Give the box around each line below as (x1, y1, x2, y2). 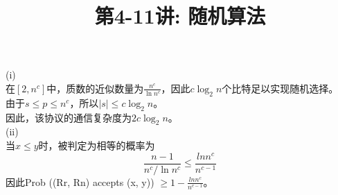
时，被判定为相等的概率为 (38, 137, 155, 152)
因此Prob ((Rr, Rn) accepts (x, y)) (6, 174, 154, 189)
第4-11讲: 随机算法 (94, 1, 266, 30)
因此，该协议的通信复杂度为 (6, 110, 132, 124)
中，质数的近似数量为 (46, 80, 144, 95)
